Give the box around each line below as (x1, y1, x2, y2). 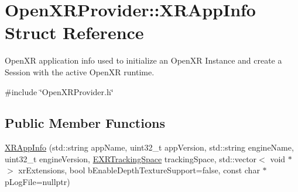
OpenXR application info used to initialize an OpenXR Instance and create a (5, 54, 282, 67)
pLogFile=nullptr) (5, 176, 70, 188)
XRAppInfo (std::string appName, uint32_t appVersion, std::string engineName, (5, 141, 294, 153)
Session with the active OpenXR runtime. (5, 65, 155, 78)
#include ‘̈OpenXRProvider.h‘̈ (5, 85, 114, 97)
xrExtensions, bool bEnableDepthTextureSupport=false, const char (18, 164, 260, 176)
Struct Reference (5, 20, 144, 44)
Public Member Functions (5, 114, 165, 132)
